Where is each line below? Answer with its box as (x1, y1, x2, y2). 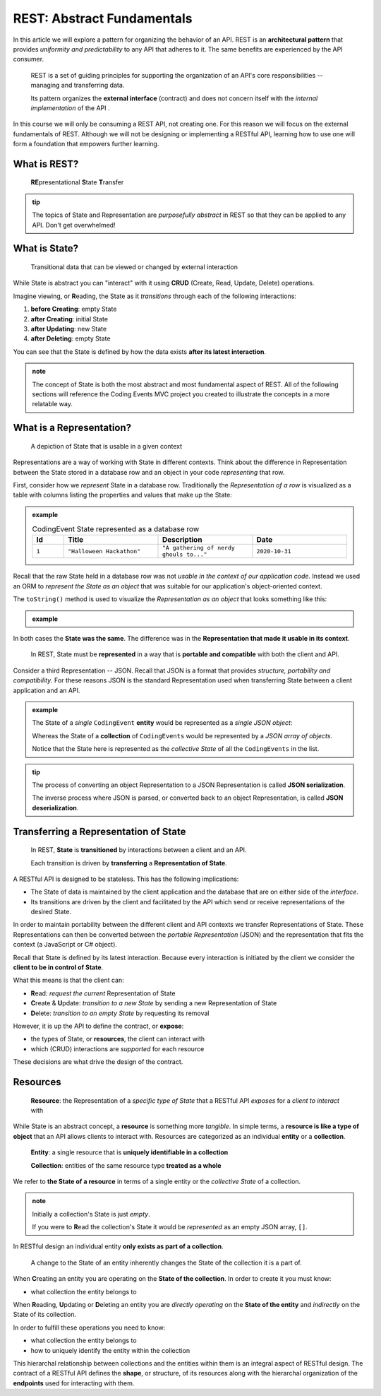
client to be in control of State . (13, 963, 104, 971)
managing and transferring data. (30, 81, 125, 90)
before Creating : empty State (30, 304, 117, 314)
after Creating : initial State (30, 314, 109, 323)
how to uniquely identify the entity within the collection (30, 1346, 190, 1354)
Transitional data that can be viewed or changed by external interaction (30, 263, 238, 271)
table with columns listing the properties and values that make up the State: (13, 491, 232, 499)
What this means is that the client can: (13, 976, 124, 985)
